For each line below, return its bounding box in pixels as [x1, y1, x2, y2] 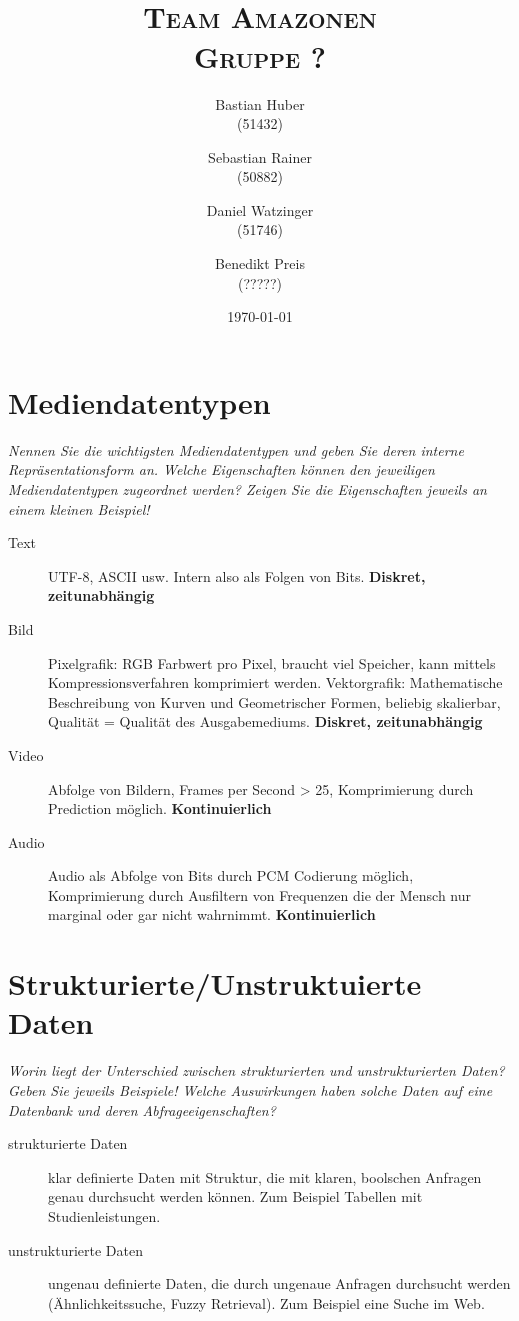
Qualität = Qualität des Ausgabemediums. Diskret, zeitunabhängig [48, 711, 483, 732]
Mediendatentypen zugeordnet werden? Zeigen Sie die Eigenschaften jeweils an [8, 478, 487, 499]
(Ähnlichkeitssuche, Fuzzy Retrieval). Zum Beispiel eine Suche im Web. [48, 1292, 485, 1313]
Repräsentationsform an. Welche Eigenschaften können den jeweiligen [8, 459, 435, 480]
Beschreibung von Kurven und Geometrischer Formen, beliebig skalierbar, [48, 691, 501, 712]
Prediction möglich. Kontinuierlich [48, 798, 272, 819]
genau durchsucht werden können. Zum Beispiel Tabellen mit [48, 1186, 423, 1207]
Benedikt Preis [215, 253, 305, 274]
